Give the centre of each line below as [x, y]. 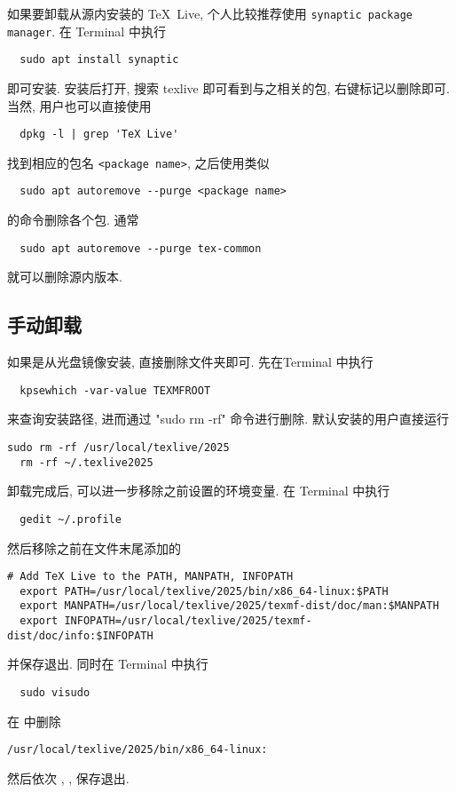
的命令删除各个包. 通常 [73, 220]
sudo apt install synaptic [99, 60]
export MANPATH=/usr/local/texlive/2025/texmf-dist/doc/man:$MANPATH [229, 606]
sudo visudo [55, 693]
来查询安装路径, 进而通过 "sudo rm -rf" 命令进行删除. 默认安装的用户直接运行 [228, 419]
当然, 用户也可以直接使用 [79, 105]
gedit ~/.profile [71, 519]
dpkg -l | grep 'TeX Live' [99, 135]
